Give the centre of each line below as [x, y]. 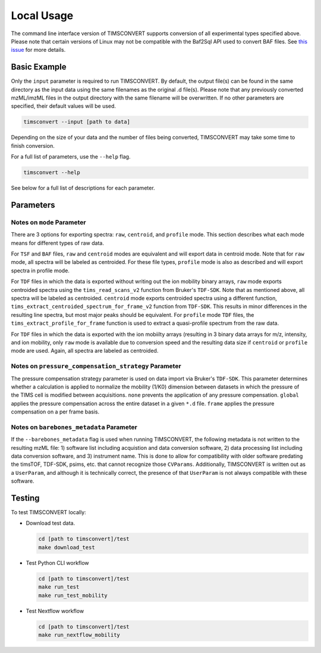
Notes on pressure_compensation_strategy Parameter [96, 366]
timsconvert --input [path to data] [77, 122]
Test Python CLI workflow [57, 562]
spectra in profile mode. [40, 270]
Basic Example [39, 67]
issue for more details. [38, 50]
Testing [25, 498]
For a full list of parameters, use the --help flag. [71, 157]
